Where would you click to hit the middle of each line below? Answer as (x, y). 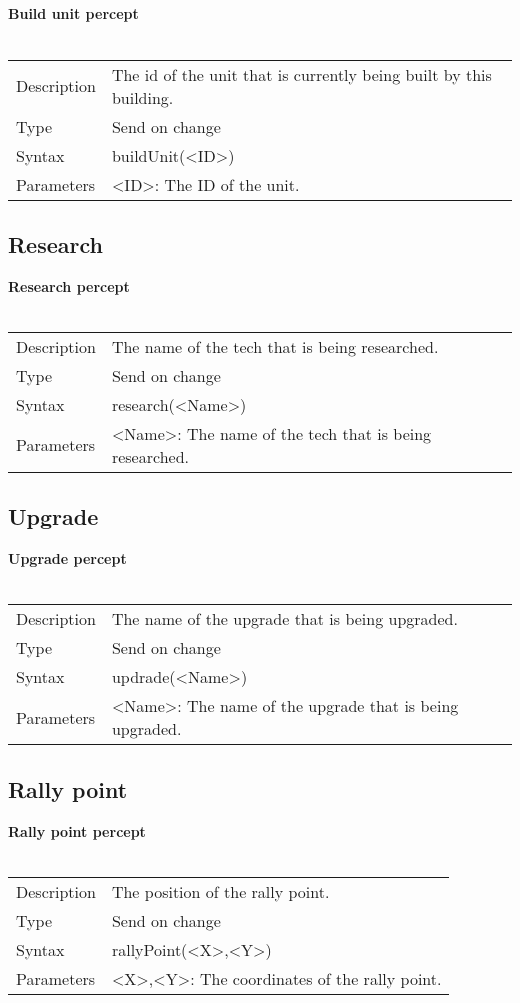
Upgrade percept (67, 558)
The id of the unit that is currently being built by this (301, 74)
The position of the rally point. (220, 891)
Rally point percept (77, 830)
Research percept (69, 285)
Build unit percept (73, 13)
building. (142, 97)
